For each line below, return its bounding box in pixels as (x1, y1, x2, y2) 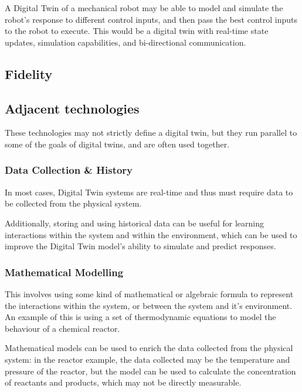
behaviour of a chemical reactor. (5, 322, 120, 334)
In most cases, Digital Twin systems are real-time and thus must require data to (5, 185, 293, 198)
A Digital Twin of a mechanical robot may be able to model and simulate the (5, 2, 283, 13)
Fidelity (5, 64, 53, 82)
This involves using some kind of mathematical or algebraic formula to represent (5, 287, 294, 300)
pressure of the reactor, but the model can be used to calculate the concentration (5, 365, 296, 377)
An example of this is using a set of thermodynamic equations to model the (5, 311, 276, 323)
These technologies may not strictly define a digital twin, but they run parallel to (5, 126, 297, 139)
